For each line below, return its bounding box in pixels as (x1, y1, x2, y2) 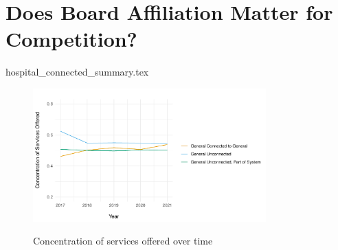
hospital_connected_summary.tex (5, 65, 149, 79)
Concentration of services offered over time (33, 234, 213, 248)
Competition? (5, 25, 137, 53)
